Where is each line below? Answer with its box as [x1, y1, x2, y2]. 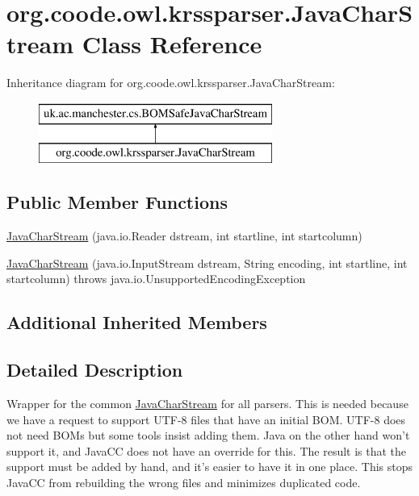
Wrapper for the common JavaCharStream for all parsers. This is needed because [6, 395, 409, 412]
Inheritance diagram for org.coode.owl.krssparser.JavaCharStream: [6, 74, 335, 91]
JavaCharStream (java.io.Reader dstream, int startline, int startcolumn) [6, 227, 362, 244]
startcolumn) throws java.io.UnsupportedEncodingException [6, 270, 306, 287]
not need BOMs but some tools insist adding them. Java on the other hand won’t [6, 427, 410, 444]
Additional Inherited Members [6, 310, 267, 335]
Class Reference [82, 27, 262, 60]
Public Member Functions [6, 190, 228, 215]
